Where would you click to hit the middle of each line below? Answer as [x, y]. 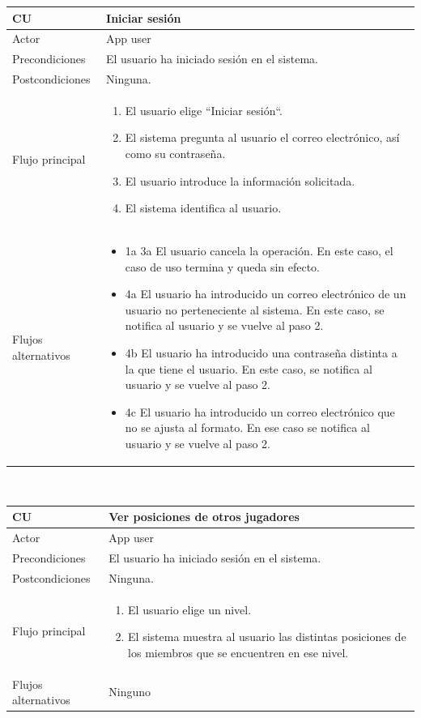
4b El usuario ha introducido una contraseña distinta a [261, 353]
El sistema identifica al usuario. [203, 208]
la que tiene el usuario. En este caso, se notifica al [249, 368]
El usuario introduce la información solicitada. [240, 180]
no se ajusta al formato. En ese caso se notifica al [247, 427]
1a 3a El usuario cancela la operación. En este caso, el [259, 251]
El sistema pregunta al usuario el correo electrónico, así [262, 137]
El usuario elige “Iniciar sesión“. [204, 110]
